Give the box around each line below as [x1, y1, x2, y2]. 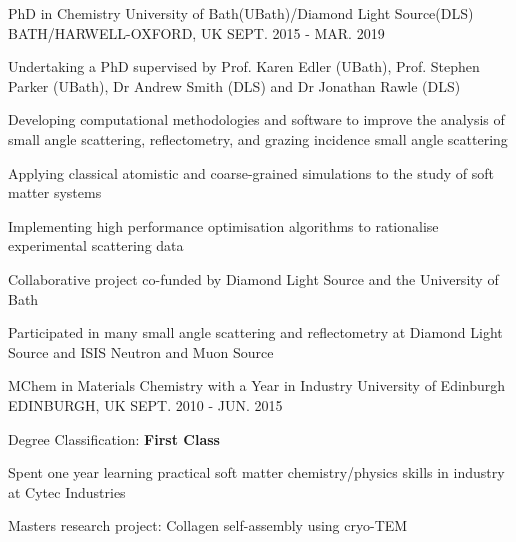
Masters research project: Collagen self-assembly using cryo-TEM [8, 515, 408, 536]
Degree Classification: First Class [8, 428, 220, 449]
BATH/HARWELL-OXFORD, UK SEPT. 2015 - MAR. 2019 [8, 22, 385, 43]
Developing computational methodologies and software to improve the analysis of [8, 109, 505, 130]
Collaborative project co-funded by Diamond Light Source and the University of [8, 268, 499, 289]
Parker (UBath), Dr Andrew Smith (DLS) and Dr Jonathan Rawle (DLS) [8, 75, 461, 96]
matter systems [8, 182, 102, 203]
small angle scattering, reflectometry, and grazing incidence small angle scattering [8, 128, 508, 149]
